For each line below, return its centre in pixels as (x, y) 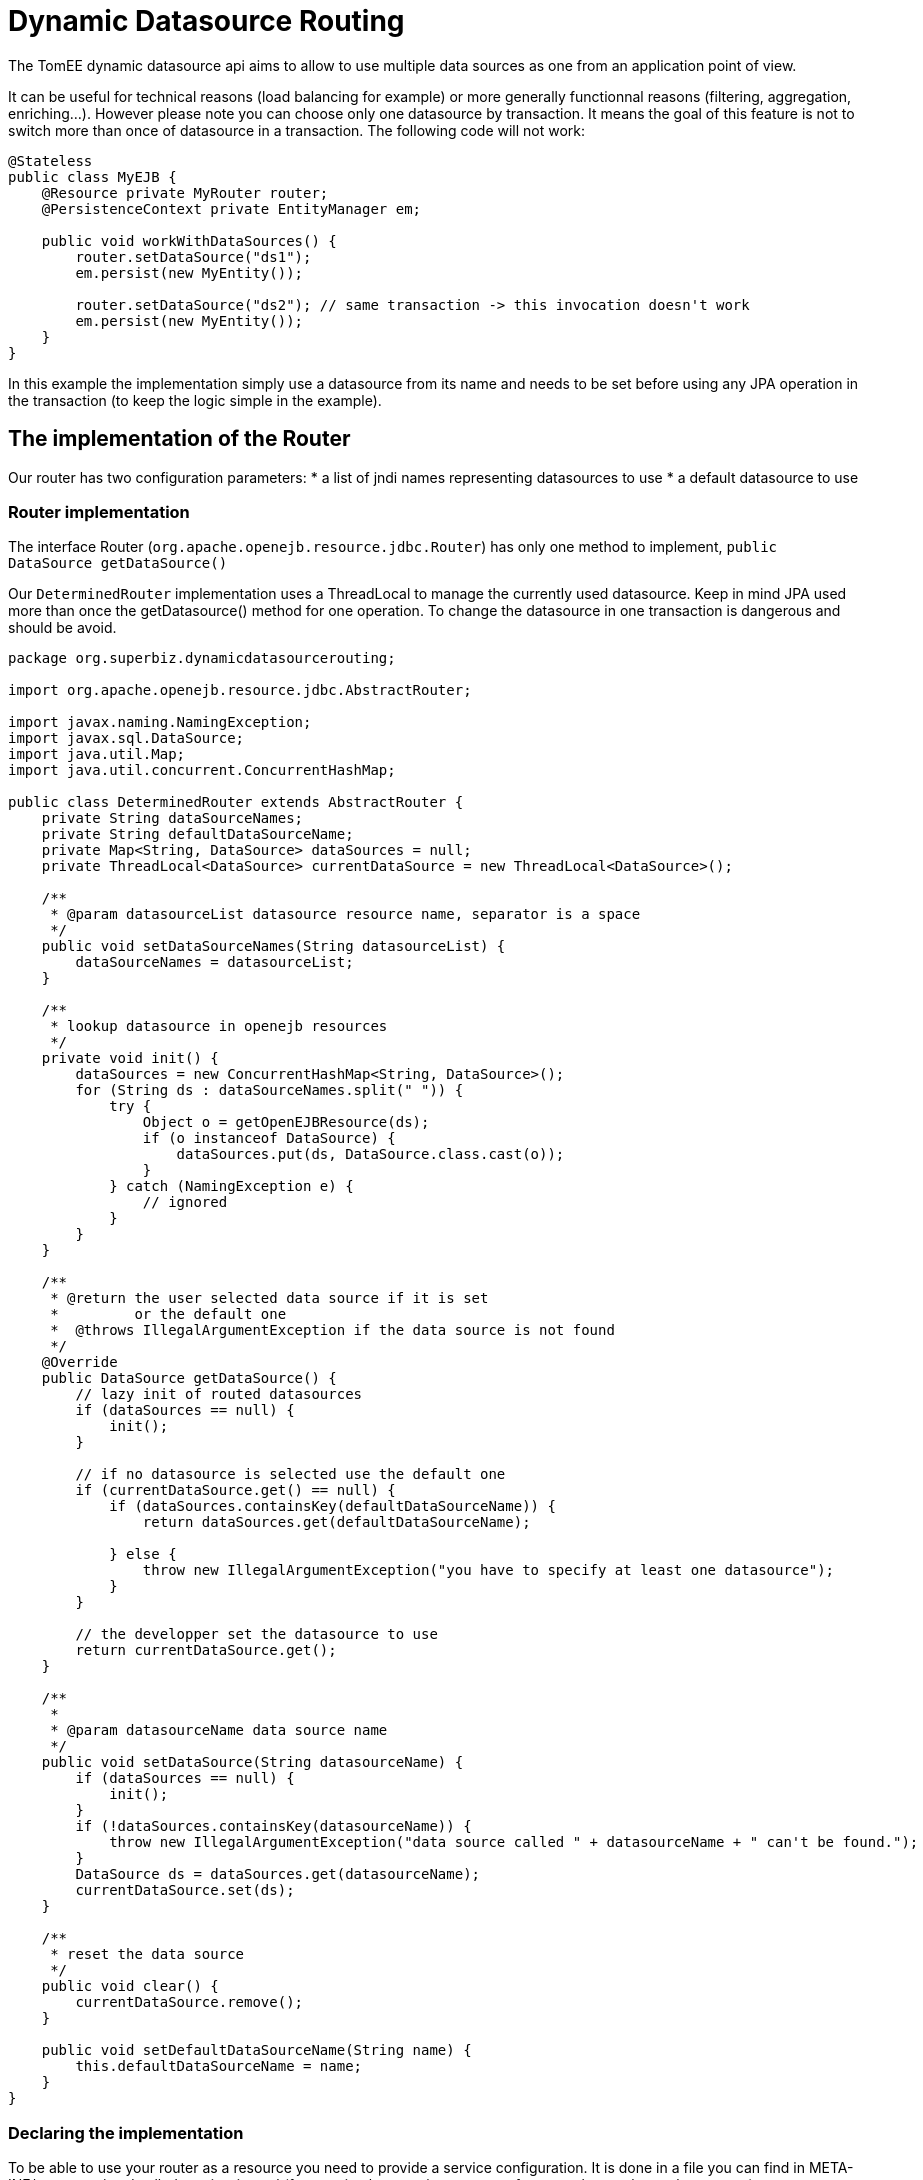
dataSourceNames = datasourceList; (214, 962)
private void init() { (130, 1058)
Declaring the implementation (126, 2132)
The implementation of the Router (179, 439)
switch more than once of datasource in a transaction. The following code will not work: (297, 130)
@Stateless (50, 160)
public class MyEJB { (92, 176)
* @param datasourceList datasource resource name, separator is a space (345, 914)
